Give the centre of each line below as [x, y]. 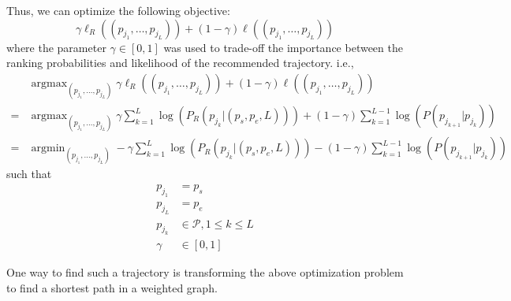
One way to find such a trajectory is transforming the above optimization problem [205, 272]
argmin [48, 149]
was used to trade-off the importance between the [283, 47]
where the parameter [56, 47]
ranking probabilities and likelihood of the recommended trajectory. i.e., [180, 63]
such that [29, 174]
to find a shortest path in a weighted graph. [112, 288]
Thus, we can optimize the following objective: [118, 10]
